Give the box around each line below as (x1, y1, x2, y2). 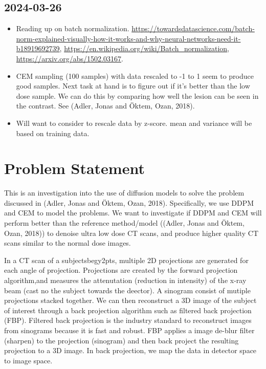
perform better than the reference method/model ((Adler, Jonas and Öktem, (4, 218, 245, 228)
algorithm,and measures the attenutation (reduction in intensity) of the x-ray (4, 275, 247, 286)
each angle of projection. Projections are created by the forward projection (4, 265, 238, 275)
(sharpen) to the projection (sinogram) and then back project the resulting (4, 335, 239, 345)
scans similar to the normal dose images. (4, 237, 131, 248)
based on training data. (16, 127, 90, 138)
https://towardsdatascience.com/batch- (131, 23, 255, 34)
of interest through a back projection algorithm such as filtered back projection (4, 305, 252, 315)
